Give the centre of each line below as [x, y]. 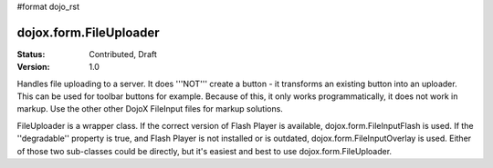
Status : [31, 54]
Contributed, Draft [123, 54]
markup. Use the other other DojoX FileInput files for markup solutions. [150, 109]
